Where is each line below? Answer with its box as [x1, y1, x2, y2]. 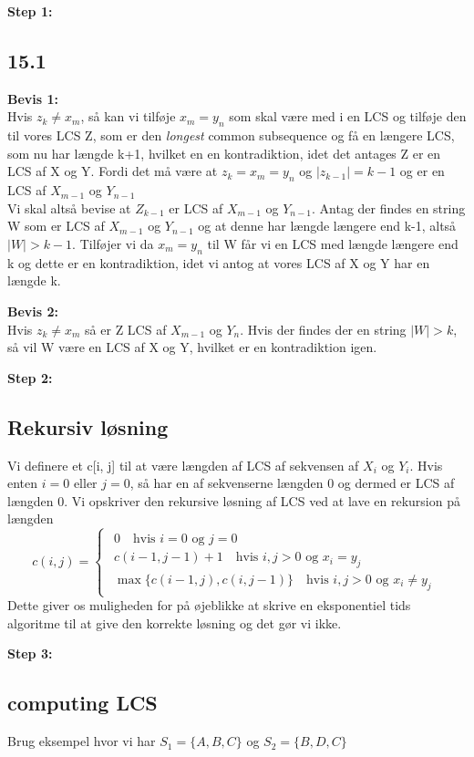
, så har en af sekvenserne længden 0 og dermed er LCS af [129, 473, 455, 493]
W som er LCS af [7, 216, 105, 235]
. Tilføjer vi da [72, 233, 154, 253]
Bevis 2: [7, 301, 59, 320]
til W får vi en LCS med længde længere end [207, 233, 459, 253]
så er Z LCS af [85, 319, 167, 338]
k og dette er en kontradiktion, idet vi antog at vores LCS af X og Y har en [7, 253, 430, 272]
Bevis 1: [7, 88, 59, 108]
